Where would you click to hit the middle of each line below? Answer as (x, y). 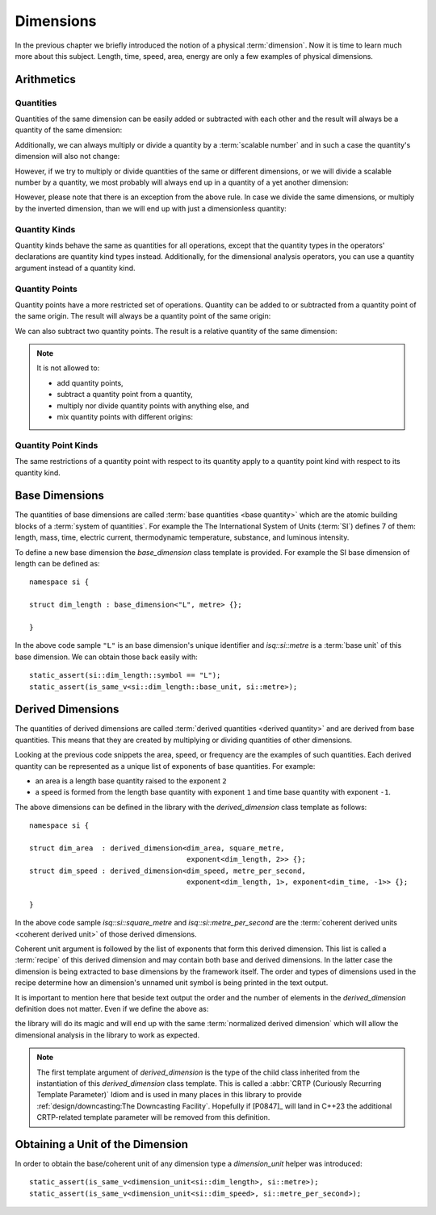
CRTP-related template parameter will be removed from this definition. (153, 1117)
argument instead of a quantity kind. (75, 268)
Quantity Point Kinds (57, 445)
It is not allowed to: (68, 368)
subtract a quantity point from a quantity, (125, 395)
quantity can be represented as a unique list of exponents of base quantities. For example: (165, 766)
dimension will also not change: (67, 157)
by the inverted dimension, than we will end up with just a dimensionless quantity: (151, 208)
